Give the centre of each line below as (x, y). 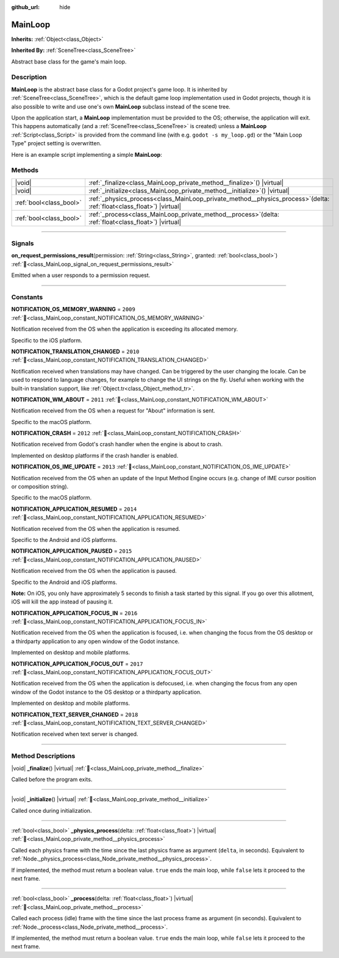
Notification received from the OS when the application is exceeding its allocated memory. (125, 329)
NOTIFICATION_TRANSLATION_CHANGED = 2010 (75, 351)
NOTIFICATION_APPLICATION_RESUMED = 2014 (74, 509)
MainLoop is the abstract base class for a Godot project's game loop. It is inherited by (120, 89)
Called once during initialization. (52, 810)
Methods (25, 170)
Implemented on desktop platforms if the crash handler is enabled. (95, 455)
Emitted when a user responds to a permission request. (81, 275)
